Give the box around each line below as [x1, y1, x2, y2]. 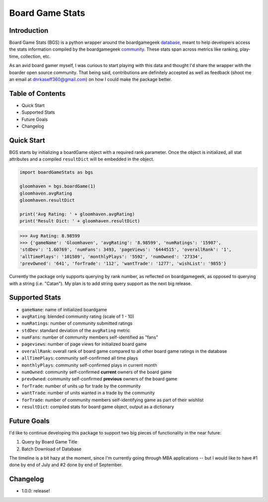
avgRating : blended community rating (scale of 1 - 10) [21, 313, 134, 319]
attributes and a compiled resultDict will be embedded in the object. [9, 156, 154, 162]
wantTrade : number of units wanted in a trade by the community [21, 390, 155, 396]
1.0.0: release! [21, 488, 50, 494]
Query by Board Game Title [21, 439, 77, 445]
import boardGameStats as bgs [19, 169, 93, 175]
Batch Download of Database [21, 446, 82, 452]
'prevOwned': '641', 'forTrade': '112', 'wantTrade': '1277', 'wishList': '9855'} [19, 261, 227, 267]
